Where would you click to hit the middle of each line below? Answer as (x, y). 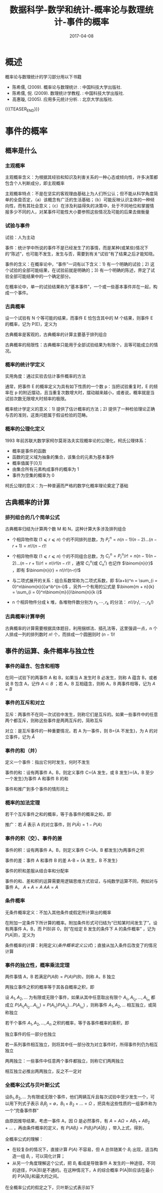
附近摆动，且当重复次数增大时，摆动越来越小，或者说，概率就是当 (89, 393)
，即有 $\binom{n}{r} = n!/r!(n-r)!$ (46, 570)
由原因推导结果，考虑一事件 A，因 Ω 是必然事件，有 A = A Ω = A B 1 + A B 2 (78, 1121)
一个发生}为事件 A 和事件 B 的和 (37, 778)
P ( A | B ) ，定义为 (20, 935)
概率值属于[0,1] (27, 463)
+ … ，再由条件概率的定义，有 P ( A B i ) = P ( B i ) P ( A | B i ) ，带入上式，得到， (76, 1128)
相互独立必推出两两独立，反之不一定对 (43, 1071)
